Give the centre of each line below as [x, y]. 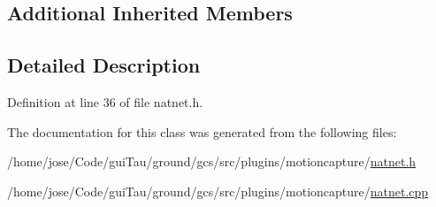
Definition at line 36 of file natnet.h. [105, 101]
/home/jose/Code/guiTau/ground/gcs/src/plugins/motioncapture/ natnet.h [212, 161]
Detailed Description [104, 65]
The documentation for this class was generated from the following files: [202, 131]
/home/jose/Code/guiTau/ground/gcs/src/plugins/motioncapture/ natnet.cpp [218, 191]
